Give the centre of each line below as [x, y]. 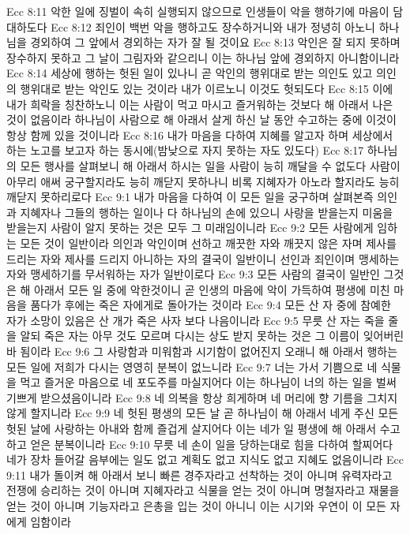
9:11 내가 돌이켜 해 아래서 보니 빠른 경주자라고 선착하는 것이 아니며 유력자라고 [199, 474]
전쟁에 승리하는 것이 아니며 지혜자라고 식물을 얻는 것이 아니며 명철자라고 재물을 [203, 490]
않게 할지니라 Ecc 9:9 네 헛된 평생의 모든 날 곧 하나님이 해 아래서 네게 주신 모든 [203, 413]
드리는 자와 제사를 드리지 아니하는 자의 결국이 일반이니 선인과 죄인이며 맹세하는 [203, 258]
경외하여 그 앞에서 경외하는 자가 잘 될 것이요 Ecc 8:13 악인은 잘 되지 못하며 [215, 42]
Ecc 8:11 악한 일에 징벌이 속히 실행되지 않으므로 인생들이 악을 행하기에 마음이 [198, 11]
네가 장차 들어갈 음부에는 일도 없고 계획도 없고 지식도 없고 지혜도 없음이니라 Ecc [205, 459]
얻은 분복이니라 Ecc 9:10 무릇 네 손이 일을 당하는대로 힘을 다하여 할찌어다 [212, 444]
